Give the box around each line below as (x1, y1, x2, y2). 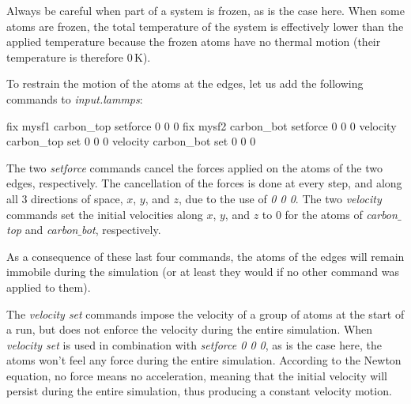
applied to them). (6, 278, 91, 295)
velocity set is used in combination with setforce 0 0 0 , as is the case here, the (6, 336, 382, 353)
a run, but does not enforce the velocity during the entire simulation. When (6, 321, 373, 338)
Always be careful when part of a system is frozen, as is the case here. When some (6, 2, 405, 18)
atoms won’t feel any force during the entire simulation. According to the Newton (6, 352, 402, 368)
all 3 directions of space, (6, 190, 123, 206)
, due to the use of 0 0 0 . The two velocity (179, 190, 382, 206)
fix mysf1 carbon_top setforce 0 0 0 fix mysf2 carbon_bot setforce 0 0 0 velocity (6, 117, 397, 134)
